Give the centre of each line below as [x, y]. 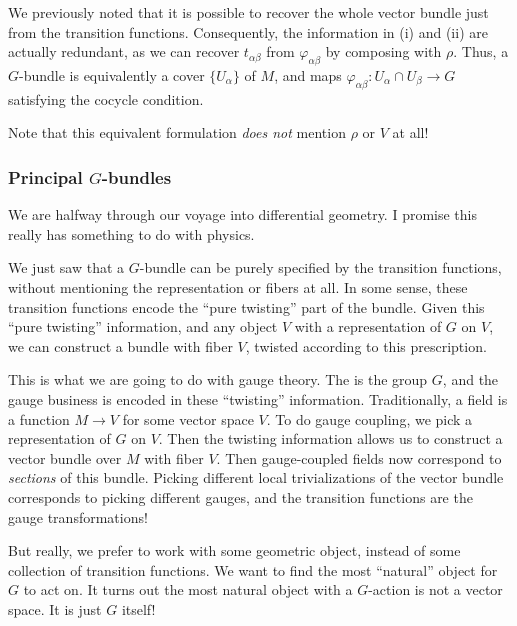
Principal [45, 176]
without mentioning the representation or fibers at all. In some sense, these [238, 286]
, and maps [308, 74]
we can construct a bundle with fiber [120, 345]
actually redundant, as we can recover [124, 51]
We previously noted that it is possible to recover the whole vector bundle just [248, 12]
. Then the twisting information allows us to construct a [330, 438]
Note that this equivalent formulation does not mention [177, 132]
